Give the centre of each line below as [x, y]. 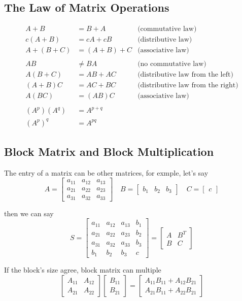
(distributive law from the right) [188, 86]
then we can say [29, 213]
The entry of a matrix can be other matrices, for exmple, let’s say [106, 172]
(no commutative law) [172, 64]
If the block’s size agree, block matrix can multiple [83, 270]
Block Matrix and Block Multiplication [109, 151]
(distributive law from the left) [185, 75]
